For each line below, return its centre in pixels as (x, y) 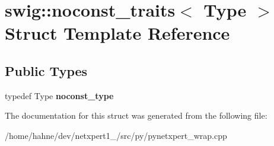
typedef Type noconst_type (59, 95)
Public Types (46, 70)
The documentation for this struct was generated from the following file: (136, 115)
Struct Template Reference (117, 33)
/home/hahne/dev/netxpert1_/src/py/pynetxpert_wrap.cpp (116, 135)
